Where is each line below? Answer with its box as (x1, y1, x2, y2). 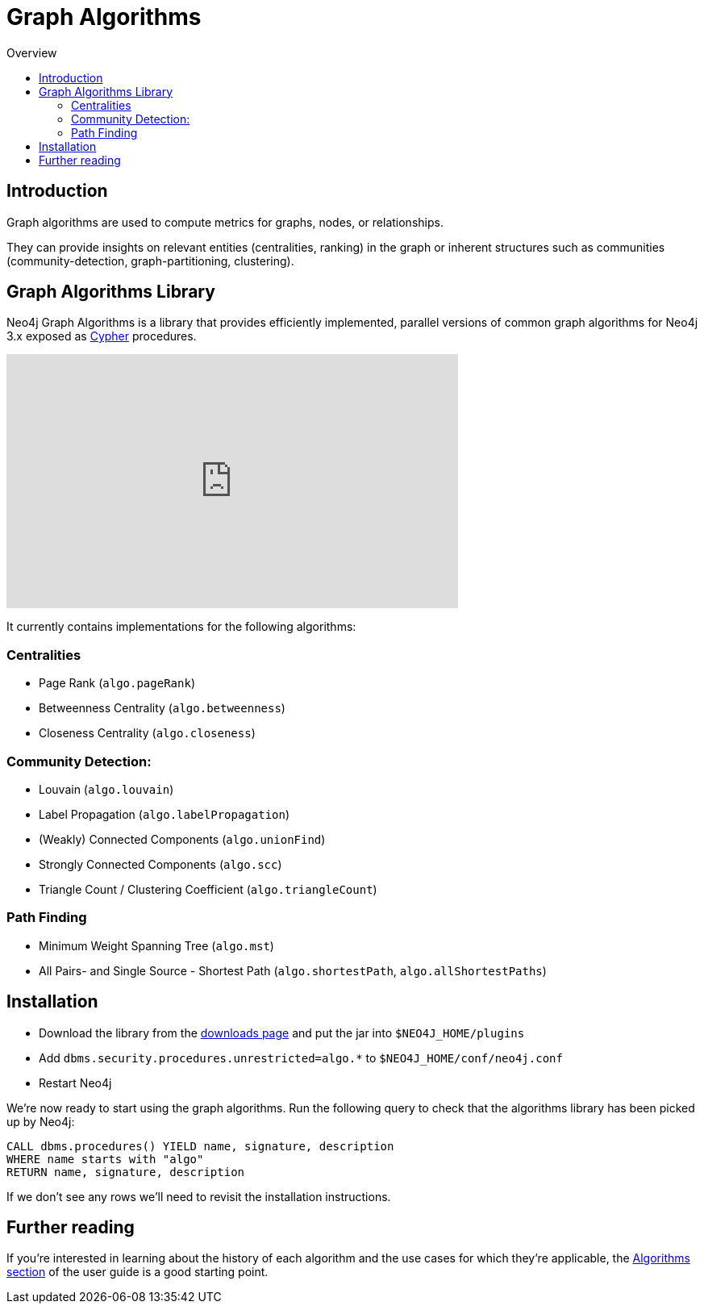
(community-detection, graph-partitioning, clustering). (6, 253, 294, 268)
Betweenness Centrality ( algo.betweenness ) (39, 701, 285, 715)
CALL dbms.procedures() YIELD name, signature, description (6, 1139, 394, 1153)
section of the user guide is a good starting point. (6, 1265, 269, 1279)
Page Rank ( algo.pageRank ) (39, 676, 195, 690)
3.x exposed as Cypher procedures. (6, 329, 197, 344)
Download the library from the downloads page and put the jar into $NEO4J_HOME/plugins (39, 1025, 525, 1040)
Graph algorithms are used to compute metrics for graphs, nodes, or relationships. (6, 215, 444, 229)
